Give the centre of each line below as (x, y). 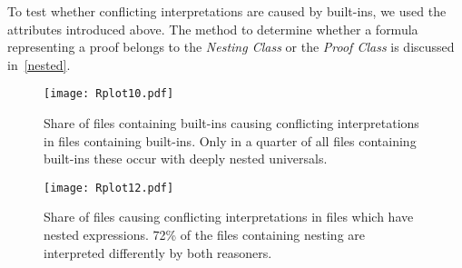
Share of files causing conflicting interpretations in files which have (229, 217)
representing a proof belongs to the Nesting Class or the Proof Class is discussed (231, 47)
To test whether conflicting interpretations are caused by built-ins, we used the (227, 11)
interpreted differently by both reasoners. (158, 252)
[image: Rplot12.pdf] (109, 188)
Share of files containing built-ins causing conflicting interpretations (231, 123)
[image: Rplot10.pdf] (109, 94)
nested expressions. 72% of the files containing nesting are (205, 235)
